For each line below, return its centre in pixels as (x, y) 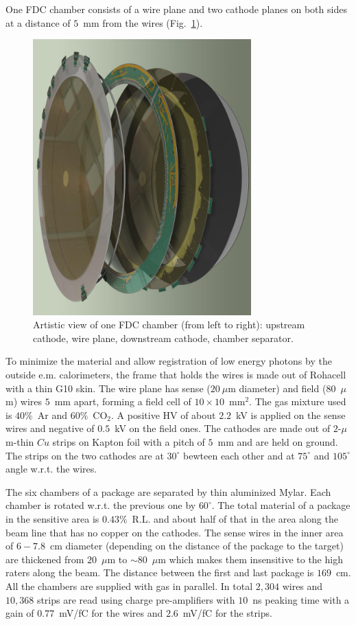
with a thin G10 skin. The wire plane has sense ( (108, 388)
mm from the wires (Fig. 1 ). (143, 22)
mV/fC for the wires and (111, 613)
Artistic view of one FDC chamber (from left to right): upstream (169, 325)
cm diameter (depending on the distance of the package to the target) (197, 546)
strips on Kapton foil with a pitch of (129, 442)
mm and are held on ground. (278, 442)
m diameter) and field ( (277, 388)
